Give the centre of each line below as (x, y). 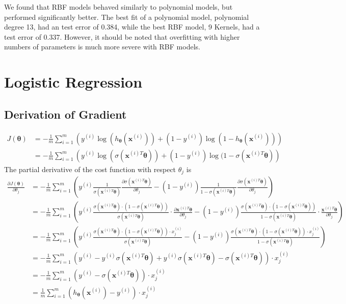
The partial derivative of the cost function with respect (90, 169)
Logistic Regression (73, 82)
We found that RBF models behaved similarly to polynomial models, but (118, 7)
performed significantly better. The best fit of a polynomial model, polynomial (127, 17)
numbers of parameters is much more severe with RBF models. (102, 47)
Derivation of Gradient (65, 114)
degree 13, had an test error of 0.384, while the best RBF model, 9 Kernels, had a (132, 27)
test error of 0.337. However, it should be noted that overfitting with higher (122, 36)
